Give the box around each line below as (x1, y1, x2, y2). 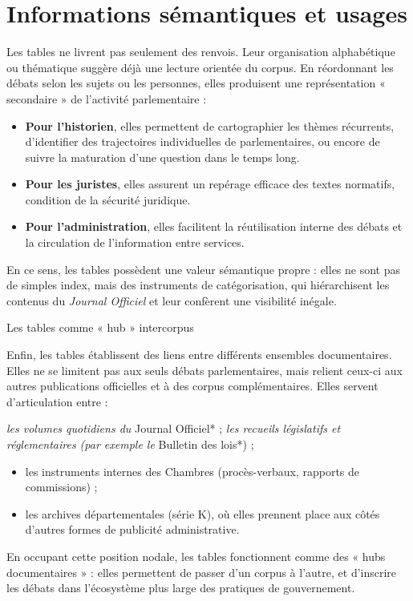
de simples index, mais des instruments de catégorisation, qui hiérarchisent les (6, 276, 390, 293)
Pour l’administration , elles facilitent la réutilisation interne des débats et (25, 218, 403, 235)
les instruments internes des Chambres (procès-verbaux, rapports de (25, 462, 360, 479)
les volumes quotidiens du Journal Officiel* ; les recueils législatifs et (6, 420, 341, 437)
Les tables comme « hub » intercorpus (6, 319, 194, 336)
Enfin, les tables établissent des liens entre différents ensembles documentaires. (6, 346, 392, 363)
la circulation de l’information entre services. (25, 234, 245, 251)
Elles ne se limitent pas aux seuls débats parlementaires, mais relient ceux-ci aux (6, 361, 403, 378)
